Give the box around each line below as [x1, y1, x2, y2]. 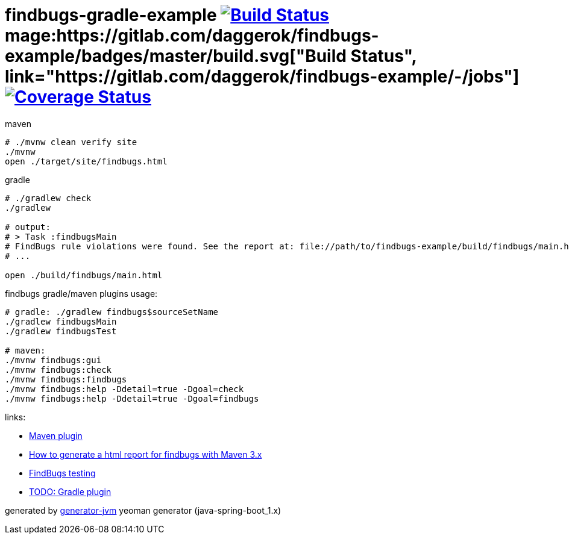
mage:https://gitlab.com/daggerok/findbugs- [5, 25, 379, 46]
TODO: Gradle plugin [29, 486, 112, 497]
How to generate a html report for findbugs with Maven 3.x [29, 449, 262, 460]
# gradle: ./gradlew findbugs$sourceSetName [5, 307, 219, 317]
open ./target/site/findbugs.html [5, 156, 168, 166]
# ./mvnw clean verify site [5, 137, 137, 147]
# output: [5, 222, 51, 232]
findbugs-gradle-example [5, 5, 217, 25]
